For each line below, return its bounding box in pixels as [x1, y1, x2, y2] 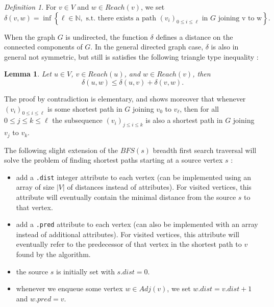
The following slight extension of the [4, 144, 118, 155]
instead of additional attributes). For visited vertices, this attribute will [16, 228, 239, 239]
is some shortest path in [47, 103, 122, 114]
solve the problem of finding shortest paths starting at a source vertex [4, 155, 223, 165]
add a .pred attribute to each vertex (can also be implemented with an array [16, 219, 258, 229]
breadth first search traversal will [153, 144, 257, 155]
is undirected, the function [65, 31, 148, 42]
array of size [16, 182, 55, 192]
